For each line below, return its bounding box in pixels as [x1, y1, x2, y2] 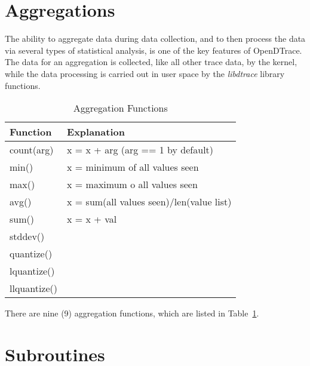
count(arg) [10, 143, 54, 157]
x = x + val [67, 212, 117, 226]
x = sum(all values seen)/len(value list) [67, 195, 232, 209]
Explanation [67, 125, 125, 139]
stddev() [10, 229, 45, 244]
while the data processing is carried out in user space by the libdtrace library [5, 67, 285, 79]
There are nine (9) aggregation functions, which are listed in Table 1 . [5, 307, 259, 319]
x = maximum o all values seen [67, 177, 198, 192]
